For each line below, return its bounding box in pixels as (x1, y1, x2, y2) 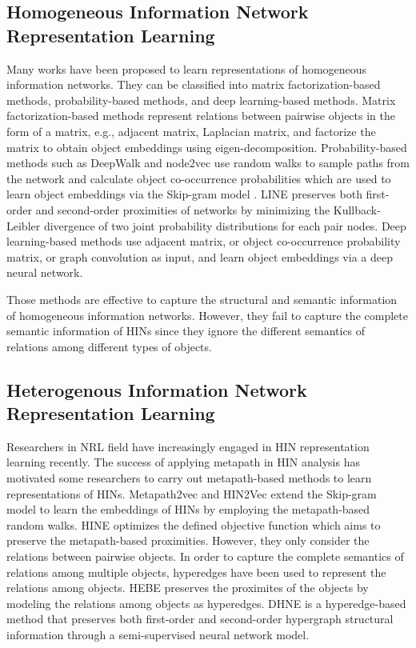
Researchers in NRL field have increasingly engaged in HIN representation (6, 438, 370, 454)
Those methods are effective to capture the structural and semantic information (6, 290, 398, 307)
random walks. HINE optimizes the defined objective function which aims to (6, 516, 381, 533)
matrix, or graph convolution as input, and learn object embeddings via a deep (6, 248, 393, 265)
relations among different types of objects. (6, 338, 212, 354)
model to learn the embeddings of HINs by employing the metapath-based (6, 501, 370, 518)
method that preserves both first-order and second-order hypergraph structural (6, 610, 394, 627)
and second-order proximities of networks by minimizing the (35, 201, 330, 218)
